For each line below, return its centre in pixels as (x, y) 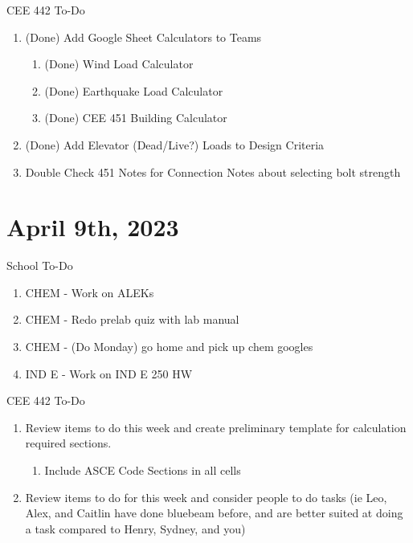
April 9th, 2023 (93, 227)
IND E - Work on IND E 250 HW (109, 373)
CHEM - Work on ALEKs (90, 292)
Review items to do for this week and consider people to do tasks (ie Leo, (206, 497)
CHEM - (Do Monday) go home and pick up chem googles (169, 347)
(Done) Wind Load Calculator (119, 64)
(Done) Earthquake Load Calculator (134, 90)
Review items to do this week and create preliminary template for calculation (216, 427)
